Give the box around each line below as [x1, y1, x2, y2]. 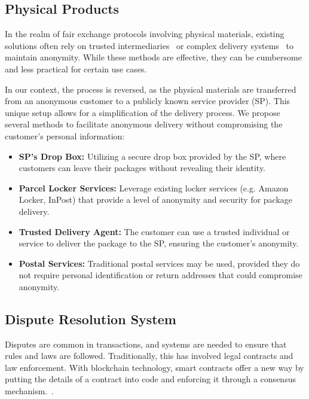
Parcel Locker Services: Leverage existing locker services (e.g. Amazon [19, 181, 289, 194]
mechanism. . [5, 385, 54, 397]
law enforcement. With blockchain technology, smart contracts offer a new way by [5, 361, 304, 373]
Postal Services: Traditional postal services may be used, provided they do [19, 257, 300, 269]
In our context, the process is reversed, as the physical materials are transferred [5, 83, 296, 95]
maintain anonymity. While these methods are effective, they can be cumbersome [5, 51, 302, 63]
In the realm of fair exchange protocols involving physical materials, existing [5, 28, 284, 40]
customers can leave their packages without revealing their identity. [19, 162, 265, 174]
